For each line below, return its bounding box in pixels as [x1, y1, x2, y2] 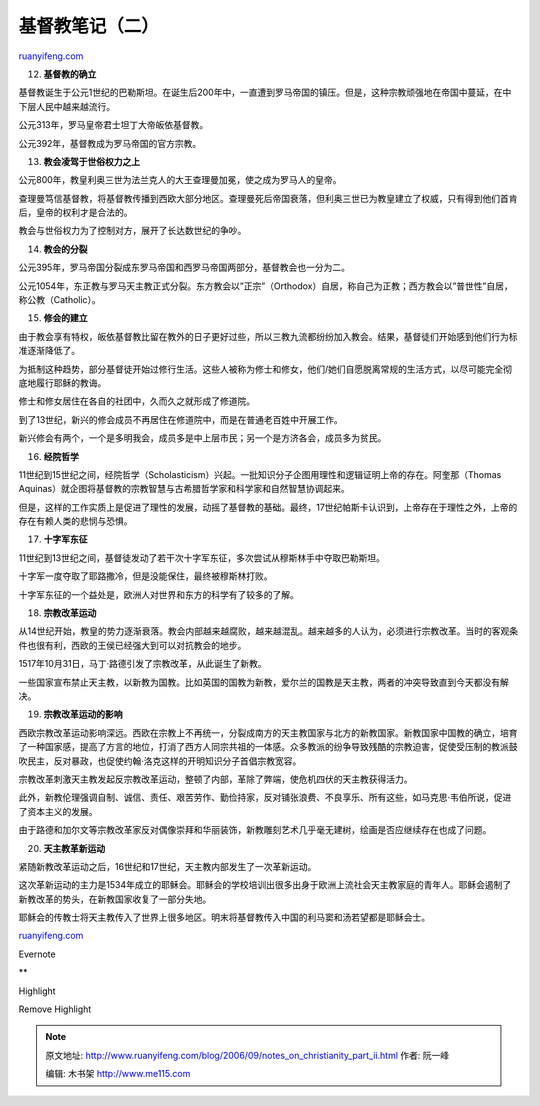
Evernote [18, 948, 56, 960]
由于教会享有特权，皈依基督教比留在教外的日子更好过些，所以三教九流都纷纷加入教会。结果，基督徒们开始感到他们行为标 [18, 330, 518, 342]
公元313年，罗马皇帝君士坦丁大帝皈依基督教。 [18, 119, 209, 131]
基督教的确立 [43, 68, 97, 80]
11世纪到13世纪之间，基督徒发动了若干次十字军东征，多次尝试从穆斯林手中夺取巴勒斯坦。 [18, 551, 385, 564]
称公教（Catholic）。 [18, 294, 102, 306]
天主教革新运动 [43, 842, 105, 854]
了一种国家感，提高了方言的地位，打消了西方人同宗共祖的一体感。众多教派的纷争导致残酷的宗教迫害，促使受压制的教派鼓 [18, 741, 518, 753]
